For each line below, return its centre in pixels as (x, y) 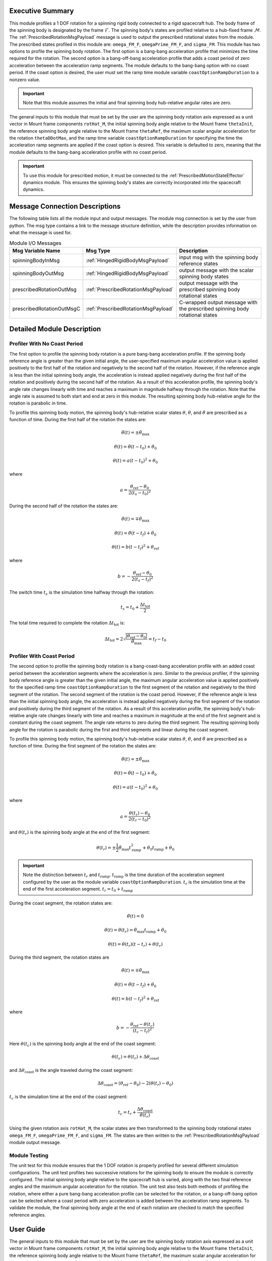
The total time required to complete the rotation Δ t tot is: (67, 623)
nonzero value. (25, 79)
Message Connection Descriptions (65, 207)
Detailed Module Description (55, 329)
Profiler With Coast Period (42, 656)
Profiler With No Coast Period (46, 344)
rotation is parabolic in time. (38, 403)
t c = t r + (127, 1113)
